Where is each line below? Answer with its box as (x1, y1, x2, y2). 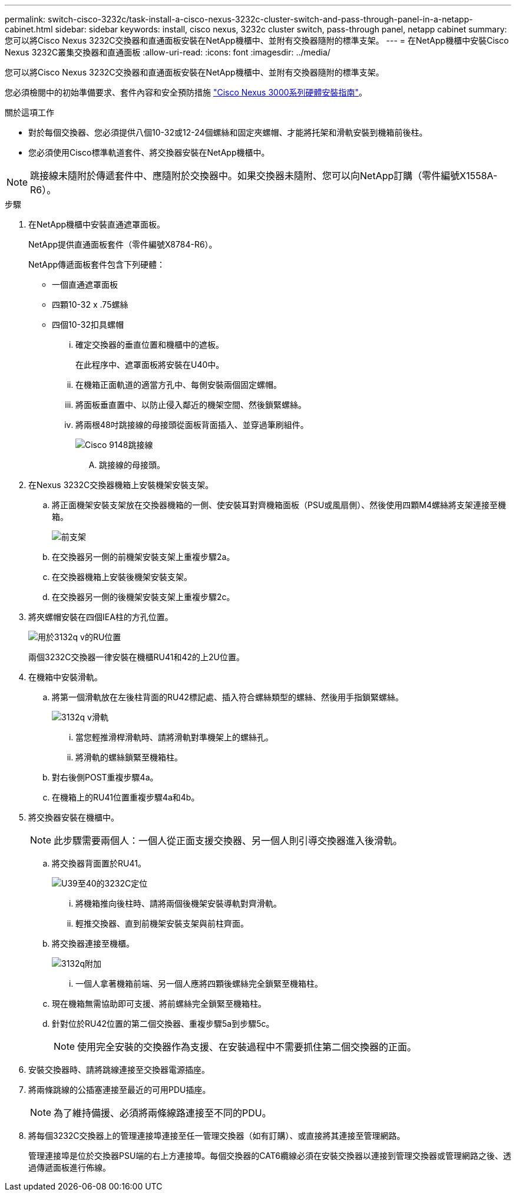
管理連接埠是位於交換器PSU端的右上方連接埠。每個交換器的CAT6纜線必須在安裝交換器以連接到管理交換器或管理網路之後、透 (28, 1151, 512, 1161)
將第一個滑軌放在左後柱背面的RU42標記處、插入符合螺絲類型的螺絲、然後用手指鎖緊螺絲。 (52, 692, 404, 702)
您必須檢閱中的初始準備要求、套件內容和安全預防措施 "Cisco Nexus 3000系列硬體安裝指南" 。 (5, 87, 368, 97)
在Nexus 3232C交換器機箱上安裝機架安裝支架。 (28, 480, 214, 490)
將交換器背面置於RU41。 (52, 858, 146, 868)
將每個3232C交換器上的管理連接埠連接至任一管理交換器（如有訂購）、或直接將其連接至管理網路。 (28, 1131, 405, 1141)
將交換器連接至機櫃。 (52, 938, 134, 948)
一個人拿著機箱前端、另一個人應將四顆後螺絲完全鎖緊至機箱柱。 (75, 978, 323, 989)
